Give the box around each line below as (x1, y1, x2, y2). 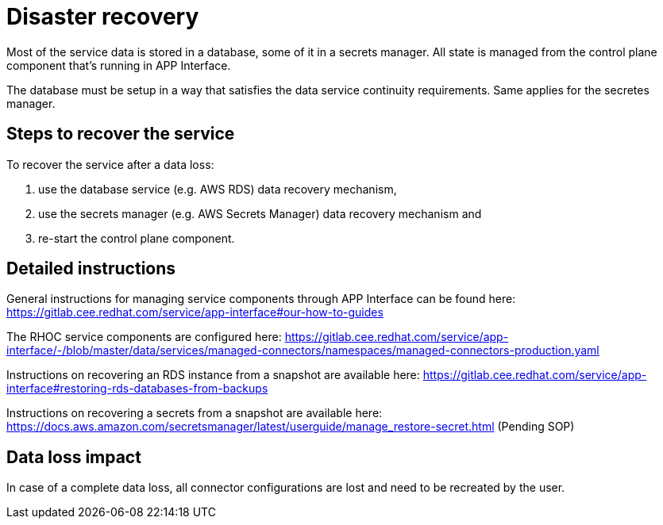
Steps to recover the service (6, 124, 235, 144)
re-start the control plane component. (38, 231, 235, 245)
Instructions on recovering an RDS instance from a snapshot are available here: (6, 368, 420, 382)
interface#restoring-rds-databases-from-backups (6, 381, 268, 396)
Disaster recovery (6, 3, 199, 30)
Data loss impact (6, 446, 141, 467)
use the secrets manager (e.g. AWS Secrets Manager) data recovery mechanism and (38, 206, 482, 220)
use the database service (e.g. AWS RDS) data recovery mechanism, (38, 182, 397, 196)
